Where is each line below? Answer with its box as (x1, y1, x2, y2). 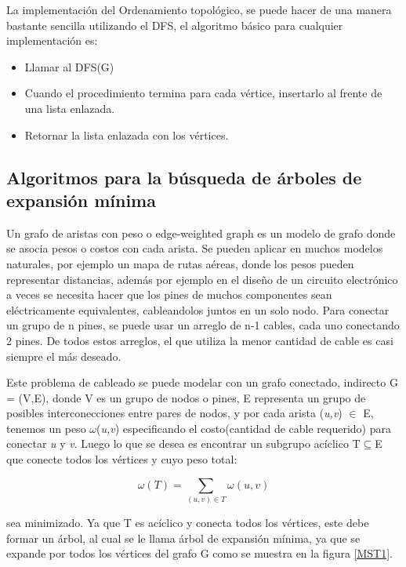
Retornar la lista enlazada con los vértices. (24, 126, 229, 143)
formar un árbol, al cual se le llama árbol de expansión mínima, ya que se (6, 529, 361, 546)
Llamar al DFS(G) (24, 58, 114, 75)
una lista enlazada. (24, 100, 115, 116)
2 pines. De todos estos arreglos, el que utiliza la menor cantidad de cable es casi (6, 332, 393, 348)
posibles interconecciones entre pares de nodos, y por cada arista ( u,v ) (6, 405, 343, 421)
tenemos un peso (6, 420, 86, 436)
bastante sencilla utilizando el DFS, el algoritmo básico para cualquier (6, 16, 343, 33)
